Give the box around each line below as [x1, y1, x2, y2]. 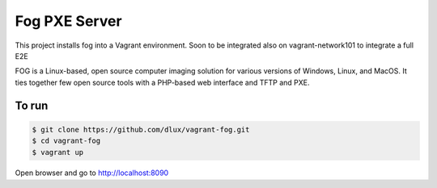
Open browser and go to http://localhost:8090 [15, 168, 169, 178]
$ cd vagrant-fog [32, 136, 101, 145]
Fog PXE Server [15, 12, 122, 30]
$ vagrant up [32, 148, 84, 157]
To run [15, 98, 49, 112]
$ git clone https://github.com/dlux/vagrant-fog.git [32, 125, 250, 134]
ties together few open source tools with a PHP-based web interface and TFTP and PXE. [15, 77, 310, 87]
